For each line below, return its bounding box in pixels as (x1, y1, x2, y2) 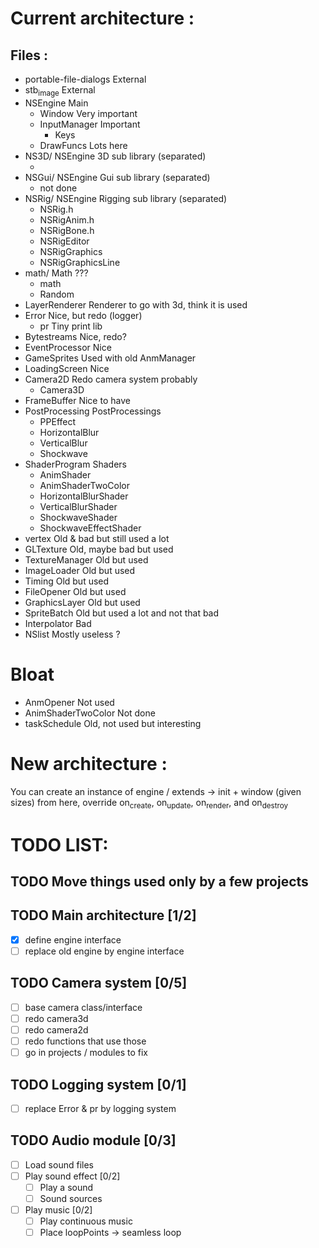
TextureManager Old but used (24, 553, 149, 566)
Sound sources (39, 1192, 103, 1204)
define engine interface (24, 933, 122, 946)
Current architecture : (10, 7, 195, 30)
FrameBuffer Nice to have (24, 394, 131, 406)
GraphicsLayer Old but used (24, 596, 141, 608)
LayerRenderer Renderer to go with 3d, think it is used (24, 298, 248, 311)
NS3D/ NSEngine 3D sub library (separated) (24, 150, 207, 162)
